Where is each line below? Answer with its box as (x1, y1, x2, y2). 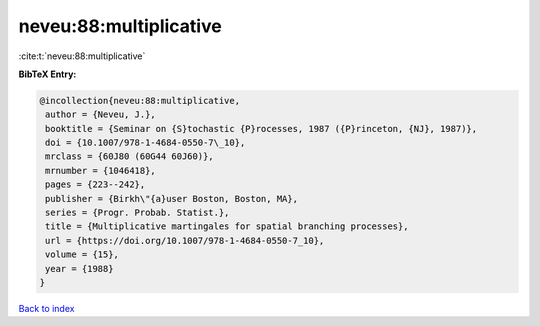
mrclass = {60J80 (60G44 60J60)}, (45, 151, 214, 162)
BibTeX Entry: (18, 68, 77, 80)
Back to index (18, 302, 75, 314)
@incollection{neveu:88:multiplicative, (39, 95, 240, 106)
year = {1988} (45, 263, 114, 274)
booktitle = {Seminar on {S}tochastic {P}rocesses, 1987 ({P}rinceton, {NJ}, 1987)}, (45, 123, 478, 134)
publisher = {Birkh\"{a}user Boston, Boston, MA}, (45, 193, 299, 204)
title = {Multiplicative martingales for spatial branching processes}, (45, 221, 409, 232)
